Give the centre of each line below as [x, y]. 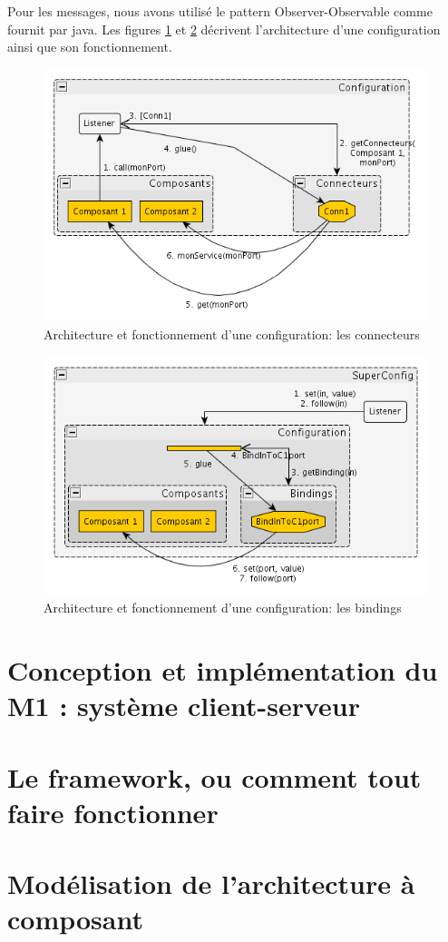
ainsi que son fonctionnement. [90, 47]
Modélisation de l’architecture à [211, 883]
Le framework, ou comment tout [214, 776]
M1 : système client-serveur [184, 706]
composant [75, 919]
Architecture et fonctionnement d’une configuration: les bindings [223, 608]
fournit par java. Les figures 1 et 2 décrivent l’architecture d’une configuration [224, 29]
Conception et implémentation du [223, 670]
